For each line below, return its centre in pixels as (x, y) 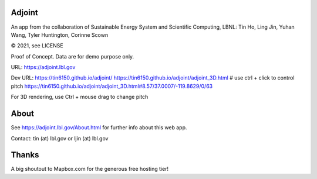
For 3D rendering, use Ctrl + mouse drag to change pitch (80, 97)
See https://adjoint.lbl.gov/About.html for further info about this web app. (99, 128)
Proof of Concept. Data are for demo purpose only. (72, 56)
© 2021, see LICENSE (37, 46)
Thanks (25, 155)
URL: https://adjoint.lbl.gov (43, 67)
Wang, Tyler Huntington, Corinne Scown (60, 35)
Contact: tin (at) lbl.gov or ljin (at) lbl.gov (60, 138)
